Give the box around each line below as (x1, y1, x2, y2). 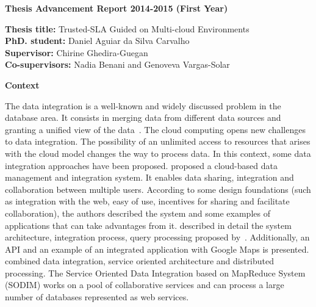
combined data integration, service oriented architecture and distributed (5, 255, 275, 267)
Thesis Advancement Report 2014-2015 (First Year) (5, 2, 228, 14)
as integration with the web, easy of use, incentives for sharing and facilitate (5, 195, 290, 208)
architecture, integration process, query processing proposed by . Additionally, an (5, 231, 310, 244)
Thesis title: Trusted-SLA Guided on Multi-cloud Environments (5, 22, 250, 35)
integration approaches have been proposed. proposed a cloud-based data (5, 159, 278, 172)
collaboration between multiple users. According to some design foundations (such (5, 182, 311, 195)
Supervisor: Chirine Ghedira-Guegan (5, 46, 148, 59)
